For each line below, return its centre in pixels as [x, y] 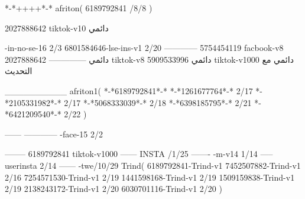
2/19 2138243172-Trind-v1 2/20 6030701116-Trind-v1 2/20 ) [113, 189]
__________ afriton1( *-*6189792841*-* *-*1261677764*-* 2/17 [129, 90]
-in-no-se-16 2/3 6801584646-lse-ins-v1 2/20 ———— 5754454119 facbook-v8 [144, 48]
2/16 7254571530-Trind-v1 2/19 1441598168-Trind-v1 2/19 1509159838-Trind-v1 [150, 177]
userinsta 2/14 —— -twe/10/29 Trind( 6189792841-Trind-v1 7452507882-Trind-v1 [153, 165]
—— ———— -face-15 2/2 [54, 134]
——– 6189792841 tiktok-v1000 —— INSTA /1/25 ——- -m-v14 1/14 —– [139, 154]
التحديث [19, 71]
